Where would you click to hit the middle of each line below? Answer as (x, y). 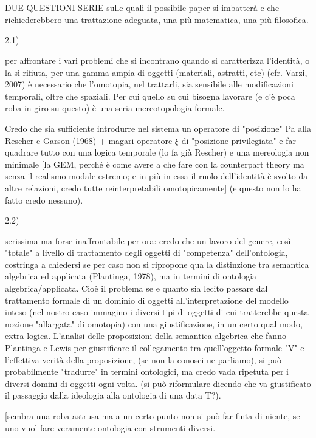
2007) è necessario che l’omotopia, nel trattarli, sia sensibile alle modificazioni (149, 84)
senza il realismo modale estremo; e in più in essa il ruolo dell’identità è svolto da (156, 176)
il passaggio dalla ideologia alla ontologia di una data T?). (113, 395)
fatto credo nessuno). (44, 200)
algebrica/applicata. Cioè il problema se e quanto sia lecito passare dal (136, 288)
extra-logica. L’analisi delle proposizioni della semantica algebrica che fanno (146, 336)
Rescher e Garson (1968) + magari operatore (89, 140)
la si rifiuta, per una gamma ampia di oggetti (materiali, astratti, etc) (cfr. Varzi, (156, 72)
